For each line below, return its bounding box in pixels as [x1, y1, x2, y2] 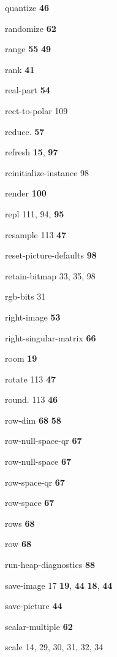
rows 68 [5, 516, 35, 529]
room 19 [5, 352, 37, 365]
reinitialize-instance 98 [5, 166, 89, 179]
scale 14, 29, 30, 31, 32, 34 [5, 640, 104, 653]
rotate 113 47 [5, 372, 56, 385]
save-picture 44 [5, 599, 62, 612]
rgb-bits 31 [5, 290, 46, 303]
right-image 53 [5, 310, 61, 323]
